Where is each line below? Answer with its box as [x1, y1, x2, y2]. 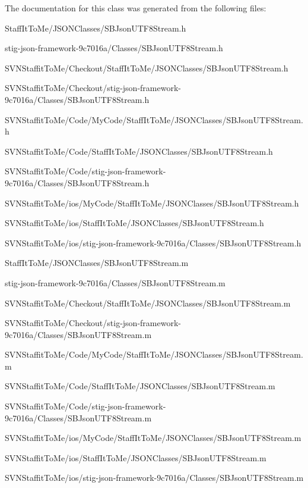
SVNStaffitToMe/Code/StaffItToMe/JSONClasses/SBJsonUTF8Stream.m [5, 380, 275, 392]
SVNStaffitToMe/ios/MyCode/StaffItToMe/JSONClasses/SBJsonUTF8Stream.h [5, 196, 299, 209]
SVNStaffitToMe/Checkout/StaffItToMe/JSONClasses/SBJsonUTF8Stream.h [5, 61, 288, 74]
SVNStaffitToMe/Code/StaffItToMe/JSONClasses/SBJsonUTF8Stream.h [5, 145, 273, 157]
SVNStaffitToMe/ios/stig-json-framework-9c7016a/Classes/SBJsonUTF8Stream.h [5, 236, 301, 249]
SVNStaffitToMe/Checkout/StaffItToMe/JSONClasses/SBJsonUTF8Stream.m [5, 296, 291, 309]
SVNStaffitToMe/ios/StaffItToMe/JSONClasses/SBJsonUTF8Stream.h [5, 217, 264, 229]
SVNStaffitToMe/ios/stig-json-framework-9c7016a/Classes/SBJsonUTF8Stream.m [5, 471, 304, 484]
